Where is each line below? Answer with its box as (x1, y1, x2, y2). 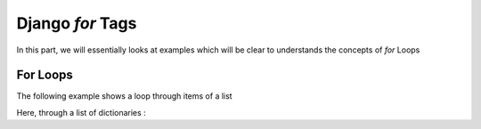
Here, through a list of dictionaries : (16, 107, 146, 117)
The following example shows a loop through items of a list (16, 91, 232, 101)
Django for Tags (16, 13, 137, 33)
